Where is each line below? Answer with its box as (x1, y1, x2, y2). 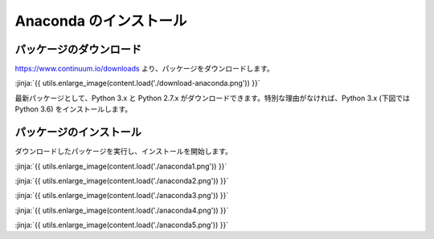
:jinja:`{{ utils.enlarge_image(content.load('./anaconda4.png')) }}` (14, 205, 229, 215)
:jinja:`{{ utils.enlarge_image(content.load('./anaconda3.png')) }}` (14, 191, 229, 201)
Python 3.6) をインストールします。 (14, 104, 133, 114)
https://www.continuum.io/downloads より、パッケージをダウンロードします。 (14, 64, 275, 74)
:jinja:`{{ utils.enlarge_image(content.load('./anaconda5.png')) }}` (14, 221, 229, 230)
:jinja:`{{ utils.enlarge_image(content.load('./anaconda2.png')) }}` (14, 176, 229, 185)
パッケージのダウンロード (14, 43, 142, 56)
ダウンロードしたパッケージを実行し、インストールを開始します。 (14, 147, 233, 156)
